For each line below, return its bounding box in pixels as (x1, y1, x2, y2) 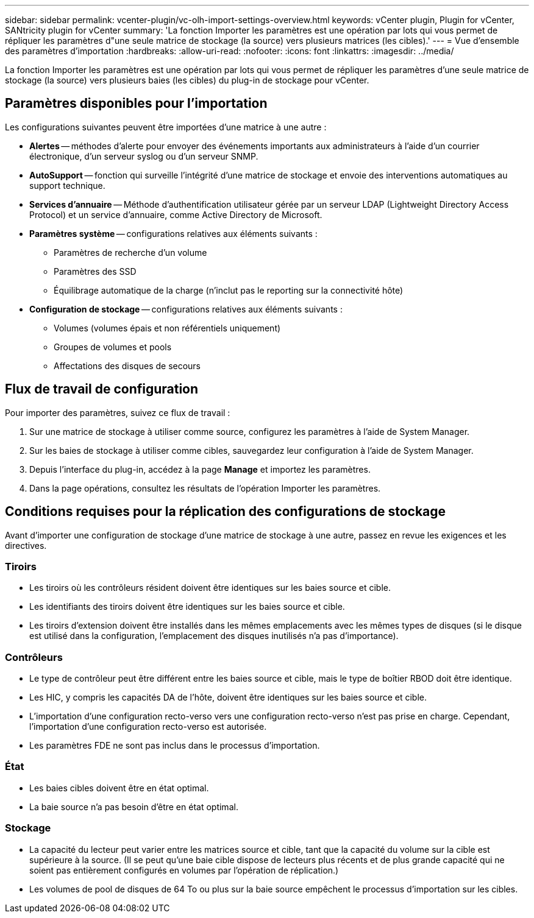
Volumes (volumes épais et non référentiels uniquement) (54, 322, 281, 333)
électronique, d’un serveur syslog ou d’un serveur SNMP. (29, 150, 258, 161)
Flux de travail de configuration (5, 381, 199, 397)
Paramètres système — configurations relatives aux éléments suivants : (29, 228, 318, 239)
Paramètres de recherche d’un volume (54, 247, 207, 258)
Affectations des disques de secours (54, 360, 201, 371)
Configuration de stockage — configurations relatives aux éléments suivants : (29, 303, 343, 314)
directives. (5, 540, 47, 551)
